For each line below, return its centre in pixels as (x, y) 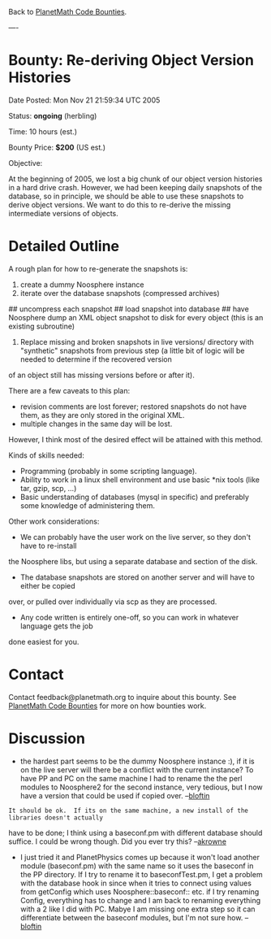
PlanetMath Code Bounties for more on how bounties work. (108, 706)
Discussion (47, 738)
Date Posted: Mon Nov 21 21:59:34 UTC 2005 (84, 100)
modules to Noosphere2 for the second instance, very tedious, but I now (141, 787)
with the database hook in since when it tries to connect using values (135, 883)
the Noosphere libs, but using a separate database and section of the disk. (133, 561)
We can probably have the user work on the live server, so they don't (135, 537)
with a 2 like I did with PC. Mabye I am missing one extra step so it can (138, 909)
